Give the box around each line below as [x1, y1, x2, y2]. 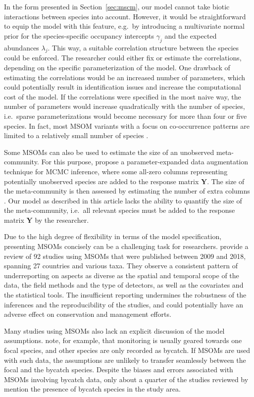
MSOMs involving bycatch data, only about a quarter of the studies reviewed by [4, 374, 249, 384]
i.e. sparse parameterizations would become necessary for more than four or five [4, 110, 247, 121]
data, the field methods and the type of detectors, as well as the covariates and [4, 280, 244, 290]
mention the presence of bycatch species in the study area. [4, 384, 181, 394]
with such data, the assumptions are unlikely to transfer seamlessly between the [4, 354, 246, 365]
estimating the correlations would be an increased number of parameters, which [4, 72, 246, 82]
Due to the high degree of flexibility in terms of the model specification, [4, 231, 222, 242]
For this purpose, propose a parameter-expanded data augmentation [41, 156, 249, 167]
